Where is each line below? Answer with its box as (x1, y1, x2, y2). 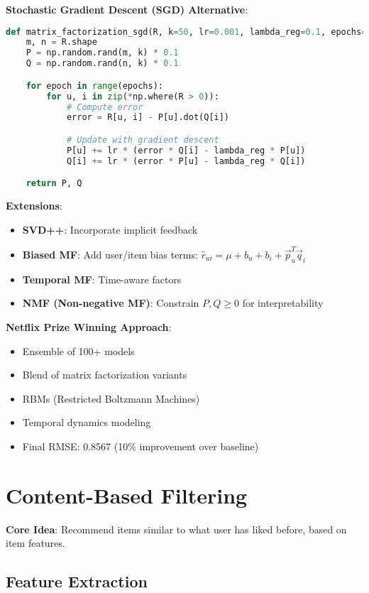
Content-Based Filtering (6, 480, 248, 509)
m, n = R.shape (26, 37, 97, 48)
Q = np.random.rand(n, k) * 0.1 (26, 58, 179, 69)
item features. (6, 535, 65, 550)
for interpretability (242, 295, 324, 310)
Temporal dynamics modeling (22, 415, 151, 430)
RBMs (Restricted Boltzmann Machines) (22, 391, 200, 406)
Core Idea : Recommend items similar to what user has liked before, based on (6, 521, 347, 536)
